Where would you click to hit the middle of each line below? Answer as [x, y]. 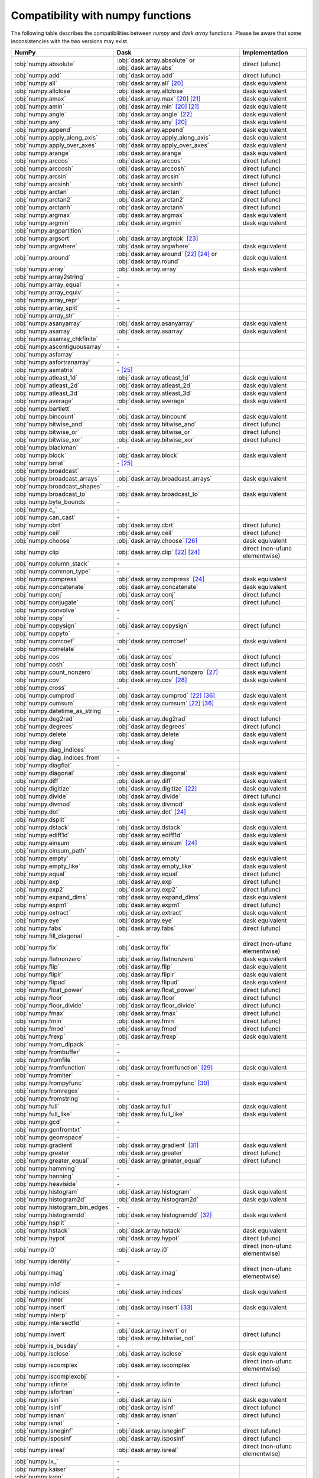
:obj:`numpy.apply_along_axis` [56, 138]
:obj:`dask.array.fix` [144, 948]
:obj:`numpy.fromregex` [47, 1091]
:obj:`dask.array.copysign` [153, 625]
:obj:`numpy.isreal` [40, 1450]
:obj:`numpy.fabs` [39, 928]
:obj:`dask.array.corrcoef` [152, 641]
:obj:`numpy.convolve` [45, 610]
